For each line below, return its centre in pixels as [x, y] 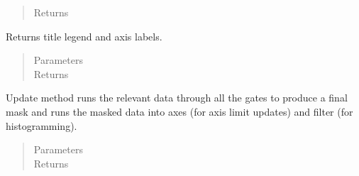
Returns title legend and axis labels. [84, 36]
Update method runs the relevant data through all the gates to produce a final [177, 98]
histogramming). [42, 125]
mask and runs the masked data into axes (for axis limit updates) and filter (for [179, 111]
